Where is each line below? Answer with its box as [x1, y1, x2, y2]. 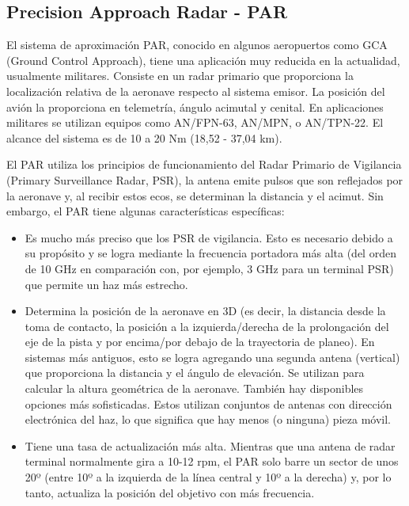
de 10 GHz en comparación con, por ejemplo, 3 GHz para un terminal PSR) [25, 260, 394, 276]
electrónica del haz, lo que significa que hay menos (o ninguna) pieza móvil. [25, 411, 391, 428]
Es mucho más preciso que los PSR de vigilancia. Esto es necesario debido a [25, 229, 393, 245]
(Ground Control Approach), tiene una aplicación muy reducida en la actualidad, [6, 51, 400, 68]
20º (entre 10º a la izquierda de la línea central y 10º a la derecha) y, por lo [25, 469, 392, 485]
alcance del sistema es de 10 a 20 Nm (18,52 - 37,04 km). [6, 129, 282, 146]
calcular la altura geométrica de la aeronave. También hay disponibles [25, 380, 364, 397]
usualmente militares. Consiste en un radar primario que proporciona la [6, 67, 354, 84]
